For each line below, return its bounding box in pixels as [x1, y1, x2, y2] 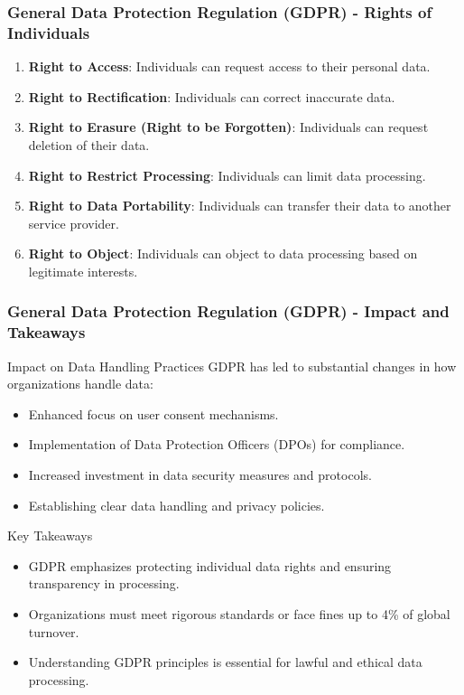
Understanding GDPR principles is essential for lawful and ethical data [28, 653, 422, 672]
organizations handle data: [7, 374, 153, 393]
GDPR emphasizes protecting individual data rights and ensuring [28, 556, 392, 575]
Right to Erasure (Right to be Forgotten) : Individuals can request [28, 117, 429, 136]
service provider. [28, 213, 119, 232]
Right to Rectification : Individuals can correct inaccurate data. [28, 87, 395, 106]
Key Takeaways [7, 526, 93, 545]
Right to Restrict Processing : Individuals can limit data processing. [28, 165, 426, 184]
